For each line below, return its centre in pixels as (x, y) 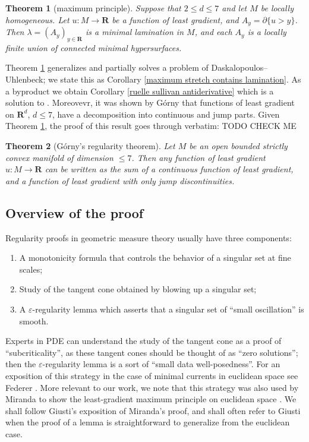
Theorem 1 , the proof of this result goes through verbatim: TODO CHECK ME (151, 126)
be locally (277, 8)
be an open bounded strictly (238, 146)
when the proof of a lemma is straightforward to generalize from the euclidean (148, 422)
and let (234, 8)
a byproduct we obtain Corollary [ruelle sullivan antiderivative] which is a (140, 91)
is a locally (267, 32)
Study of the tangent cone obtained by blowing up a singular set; (138, 289)
